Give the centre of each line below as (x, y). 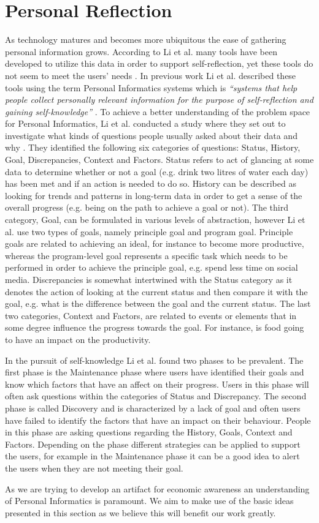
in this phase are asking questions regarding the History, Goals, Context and (149, 432)
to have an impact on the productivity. (78, 339)
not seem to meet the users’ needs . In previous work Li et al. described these (151, 75)
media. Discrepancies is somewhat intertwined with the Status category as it (149, 279)
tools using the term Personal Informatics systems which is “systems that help (151, 87)
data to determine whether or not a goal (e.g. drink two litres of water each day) (157, 171)
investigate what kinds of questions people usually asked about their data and (151, 135)
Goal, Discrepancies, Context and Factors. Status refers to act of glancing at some (159, 160)
